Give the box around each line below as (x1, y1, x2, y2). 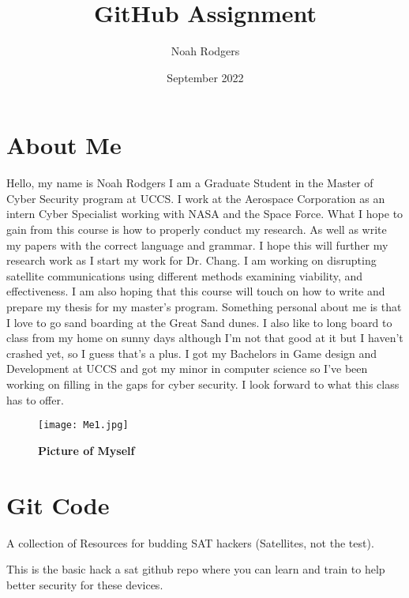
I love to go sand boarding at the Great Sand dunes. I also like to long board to (6, 314, 392, 330)
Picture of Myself (38, 442, 135, 458)
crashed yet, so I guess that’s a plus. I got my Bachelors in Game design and (6, 344, 377, 361)
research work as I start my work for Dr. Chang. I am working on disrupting (6, 252, 377, 269)
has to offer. (6, 391, 64, 408)
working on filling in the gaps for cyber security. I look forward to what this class (6, 375, 400, 392)
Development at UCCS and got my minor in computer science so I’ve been (6, 360, 368, 377)
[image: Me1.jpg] (38, 419, 129, 431)
